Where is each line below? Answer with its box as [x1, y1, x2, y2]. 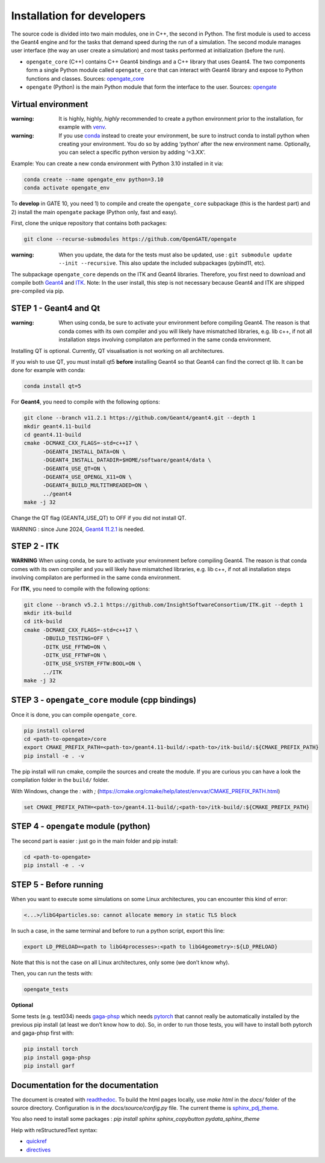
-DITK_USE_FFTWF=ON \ [43, 651, 107, 659]
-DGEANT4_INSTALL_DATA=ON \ [43, 448, 126, 455]
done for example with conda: [11, 367, 85, 374]
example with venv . [58, 124, 107, 131]
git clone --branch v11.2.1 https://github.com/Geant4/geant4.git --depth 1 [23, 414, 256, 422]
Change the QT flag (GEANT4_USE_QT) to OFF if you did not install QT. [11, 515, 187, 522]
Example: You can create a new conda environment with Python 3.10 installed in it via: [11, 160, 224, 167]
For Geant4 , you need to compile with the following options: [11, 398, 161, 405]
